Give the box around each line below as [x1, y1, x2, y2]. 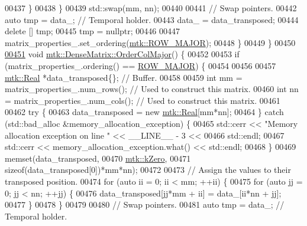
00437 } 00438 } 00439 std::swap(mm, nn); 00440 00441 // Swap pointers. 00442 [5, 2, 297, 14]
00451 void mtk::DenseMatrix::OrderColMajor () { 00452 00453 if [5, 48, 240, 60]
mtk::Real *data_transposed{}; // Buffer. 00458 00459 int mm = [5, 71, 243, 83]
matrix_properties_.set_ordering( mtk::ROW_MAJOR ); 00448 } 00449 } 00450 [5, 36, 296, 48]
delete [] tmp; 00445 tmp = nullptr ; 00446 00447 [5, 25, 180, 37]
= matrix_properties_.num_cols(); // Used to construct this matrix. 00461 [5, 94, 280, 106]
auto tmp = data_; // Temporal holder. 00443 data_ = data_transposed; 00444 [5, 13, 299, 25]
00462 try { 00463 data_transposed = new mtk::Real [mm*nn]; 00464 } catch [5, 106, 284, 118]
